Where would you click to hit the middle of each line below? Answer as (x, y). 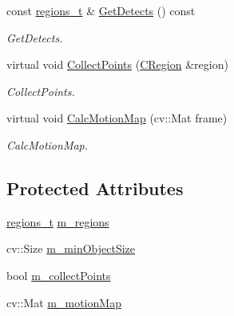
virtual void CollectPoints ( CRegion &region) (117, 64)
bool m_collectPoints (59, 275)
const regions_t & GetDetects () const (101, 10)
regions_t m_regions (58, 221)
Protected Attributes (95, 188)
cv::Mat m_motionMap (64, 302)
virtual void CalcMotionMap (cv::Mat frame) (117, 118)
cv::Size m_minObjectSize (71, 248)
